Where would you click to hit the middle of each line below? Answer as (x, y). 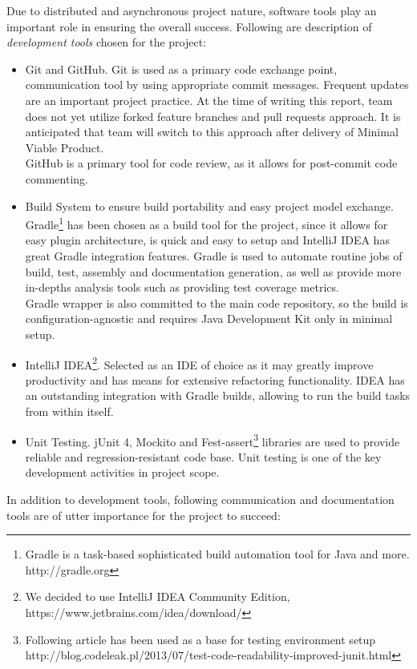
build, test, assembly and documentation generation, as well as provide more (213, 271)
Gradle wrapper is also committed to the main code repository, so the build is (217, 302)
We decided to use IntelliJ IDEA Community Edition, (158, 596)
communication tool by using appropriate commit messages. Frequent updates (217, 85)
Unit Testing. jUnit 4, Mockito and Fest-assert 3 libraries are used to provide (213, 440)
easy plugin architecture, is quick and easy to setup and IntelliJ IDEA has (207, 240)
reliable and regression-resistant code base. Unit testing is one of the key (203, 456)
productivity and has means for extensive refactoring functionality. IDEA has (215, 379)
